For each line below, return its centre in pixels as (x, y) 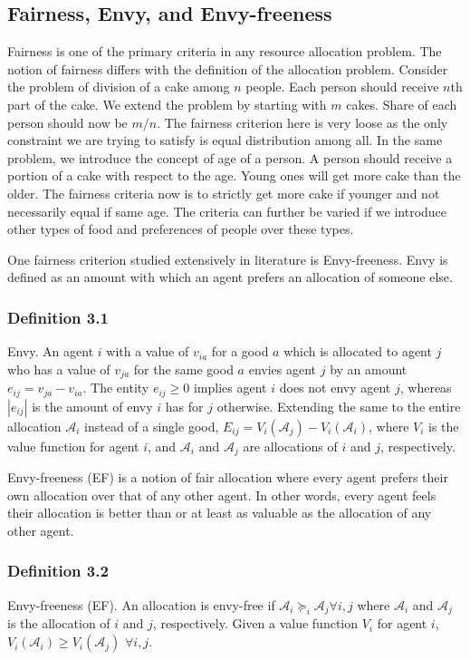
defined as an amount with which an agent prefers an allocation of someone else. (230, 277)
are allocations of (290, 446)
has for (184, 406)
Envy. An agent (51, 351)
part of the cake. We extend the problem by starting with (167, 104)
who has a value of (59, 369)
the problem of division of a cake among (119, 87)
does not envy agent (335, 388)
